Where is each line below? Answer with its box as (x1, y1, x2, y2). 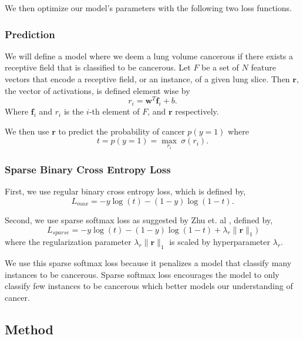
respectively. (175, 105, 219, 118)
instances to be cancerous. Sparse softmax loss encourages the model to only (5, 268, 280, 280)
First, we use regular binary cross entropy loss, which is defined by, (5, 185, 246, 197)
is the (63, 105, 84, 118)
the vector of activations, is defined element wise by (5, 84, 190, 96)
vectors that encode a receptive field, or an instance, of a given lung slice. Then (5, 73, 290, 85)
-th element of (89, 105, 140, 118)
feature (251, 61, 276, 73)
